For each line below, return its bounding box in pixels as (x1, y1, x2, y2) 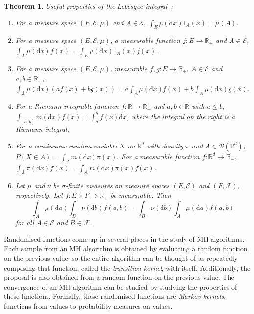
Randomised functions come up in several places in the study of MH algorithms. (4, 233, 245, 244)
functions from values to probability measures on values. (4, 300, 173, 311)
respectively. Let (15, 189, 63, 200)
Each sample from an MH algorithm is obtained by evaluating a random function (4, 243, 248, 253)
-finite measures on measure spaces (65, 180, 170, 190)
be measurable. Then (110, 189, 171, 200)
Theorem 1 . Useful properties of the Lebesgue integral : (4, 1, 173, 11)
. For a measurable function (116, 151, 200, 161)
